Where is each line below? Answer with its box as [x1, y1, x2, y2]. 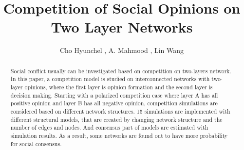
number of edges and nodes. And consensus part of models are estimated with [10, 123, 208, 132]
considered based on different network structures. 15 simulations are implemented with [10, 107, 230, 115]
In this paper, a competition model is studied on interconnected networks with [10, 75, 210, 83]
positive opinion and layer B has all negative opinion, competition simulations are [10, 99, 218, 107]
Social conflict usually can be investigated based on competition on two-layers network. [10, 67, 231, 75]
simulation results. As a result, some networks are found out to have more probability [10, 131, 228, 139]
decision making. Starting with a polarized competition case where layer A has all [10, 91, 218, 99]
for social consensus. [10, 139, 62, 148]
